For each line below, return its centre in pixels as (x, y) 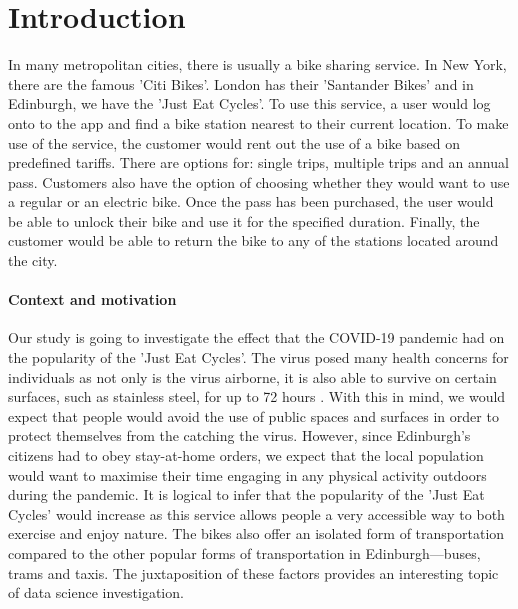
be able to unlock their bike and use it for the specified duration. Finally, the (244, 220)
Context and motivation (92, 299)
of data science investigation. (96, 592)
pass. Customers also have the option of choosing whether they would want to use (259, 181)
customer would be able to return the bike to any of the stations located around (253, 240)
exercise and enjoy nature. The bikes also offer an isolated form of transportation (256, 533)
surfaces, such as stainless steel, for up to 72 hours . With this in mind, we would (257, 396)
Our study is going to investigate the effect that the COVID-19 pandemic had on (256, 337)
